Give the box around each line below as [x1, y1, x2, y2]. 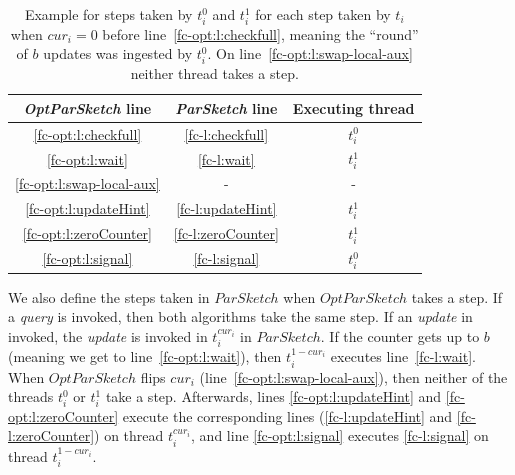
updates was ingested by [43, 43, 193, 64]
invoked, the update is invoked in [8, 325, 208, 346]
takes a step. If [411, 286, 503, 307]
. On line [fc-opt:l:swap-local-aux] [207, 43, 413, 64]
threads [8, 386, 54, 407]
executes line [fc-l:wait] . [330, 346, 476, 367]
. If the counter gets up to [320, 325, 480, 346]
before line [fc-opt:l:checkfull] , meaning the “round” [102, 23, 419, 44]
